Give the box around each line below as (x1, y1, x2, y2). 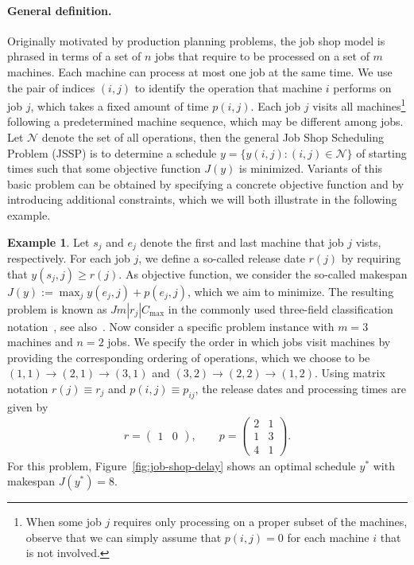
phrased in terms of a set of (7, 48, 141, 64)
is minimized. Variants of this (239, 160, 383, 177)
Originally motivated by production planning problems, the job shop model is (7, 32, 385, 49)
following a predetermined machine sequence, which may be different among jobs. (7, 113, 404, 130)
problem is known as (7, 300, 107, 317)
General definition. (7, 2, 112, 18)
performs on (333, 79, 392, 95)
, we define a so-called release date (138, 250, 305, 267)
